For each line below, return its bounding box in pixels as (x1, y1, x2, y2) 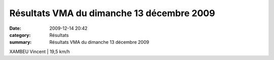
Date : (9, 25, 21, 31)
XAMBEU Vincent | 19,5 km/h (9, 48, 71, 54)
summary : (9, 39, 32, 45)
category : (9, 32, 31, 38)
